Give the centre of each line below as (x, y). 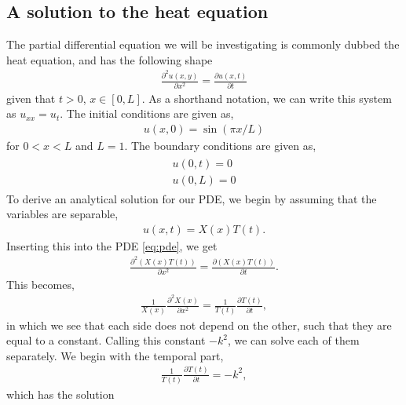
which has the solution (60, 394)
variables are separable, (62, 214)
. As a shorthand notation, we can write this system (267, 98)
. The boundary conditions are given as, (220, 145)
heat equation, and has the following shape (110, 59)
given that (31, 98)
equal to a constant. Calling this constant (106, 340)
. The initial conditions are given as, (147, 113)
